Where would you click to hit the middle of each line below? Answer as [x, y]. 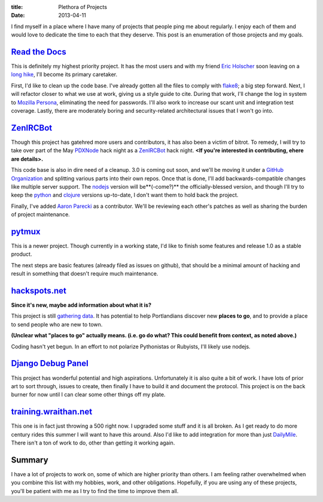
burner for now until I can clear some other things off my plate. [88, 395]
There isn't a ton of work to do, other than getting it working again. [93, 443]
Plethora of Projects [83, 7]
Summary [30, 460]
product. [22, 254]
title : [17, 7]
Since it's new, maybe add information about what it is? [81, 305]
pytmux [26, 232]
